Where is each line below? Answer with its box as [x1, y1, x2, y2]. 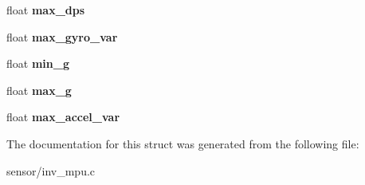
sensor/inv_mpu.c [6, 162, 96, 179]
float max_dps [6, 2, 85, 18]
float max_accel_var [6, 108, 120, 125]
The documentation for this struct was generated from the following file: [6, 135, 359, 152]
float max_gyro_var [6, 28, 118, 45]
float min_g [6, 55, 69, 72]
